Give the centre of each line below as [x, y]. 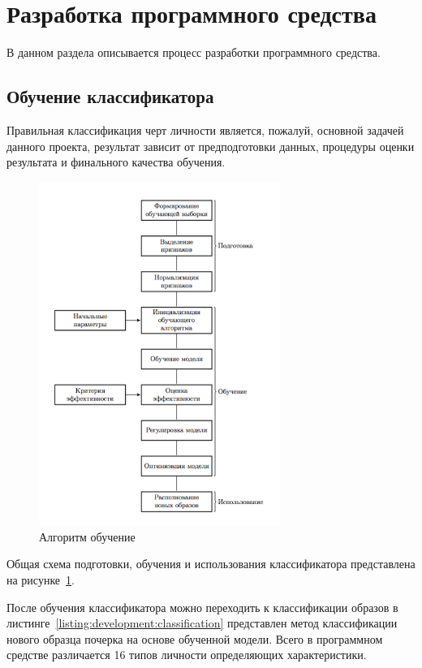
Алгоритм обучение [87, 536]
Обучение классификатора [110, 96]
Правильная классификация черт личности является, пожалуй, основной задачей [205, 129]
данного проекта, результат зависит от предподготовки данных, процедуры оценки [211, 146]
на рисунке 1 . [41, 580]
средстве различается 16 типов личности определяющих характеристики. [187, 655]
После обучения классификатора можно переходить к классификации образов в [202, 607]
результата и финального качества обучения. [116, 162]
